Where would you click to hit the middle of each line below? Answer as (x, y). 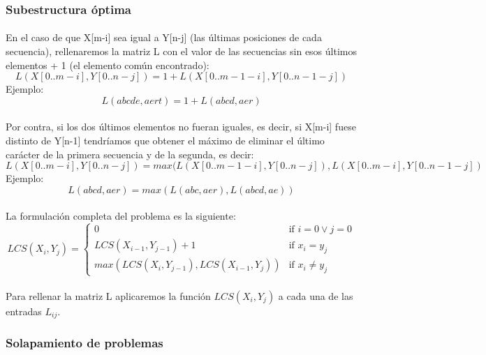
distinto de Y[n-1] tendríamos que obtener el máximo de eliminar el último (165, 140)
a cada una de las (316, 295)
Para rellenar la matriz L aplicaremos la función (108, 295)
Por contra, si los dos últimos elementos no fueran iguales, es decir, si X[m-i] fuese (181, 127)
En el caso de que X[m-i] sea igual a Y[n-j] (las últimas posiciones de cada (164, 37)
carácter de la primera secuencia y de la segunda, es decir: (130, 154)
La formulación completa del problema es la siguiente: (121, 216)
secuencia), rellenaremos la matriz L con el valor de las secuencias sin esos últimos (181, 51)
